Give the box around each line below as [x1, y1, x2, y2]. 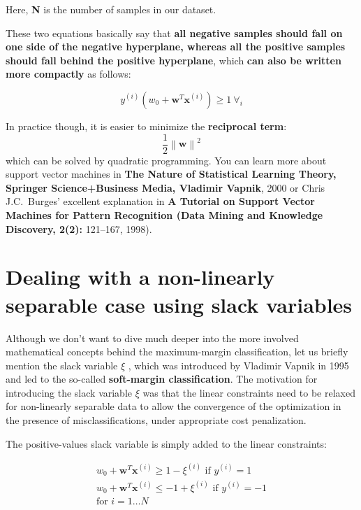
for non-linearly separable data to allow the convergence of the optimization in [6, 399, 341, 413]
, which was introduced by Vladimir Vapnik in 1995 [128, 357, 349, 372]
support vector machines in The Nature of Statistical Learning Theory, [6, 167, 337, 181]
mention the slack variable [6, 357, 118, 372]
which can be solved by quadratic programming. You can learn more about [6, 153, 327, 167]
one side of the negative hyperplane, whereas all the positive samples [6, 39, 346, 54]
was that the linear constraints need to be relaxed [142, 385, 355, 399]
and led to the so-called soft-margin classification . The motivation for [6, 371, 318, 386]
